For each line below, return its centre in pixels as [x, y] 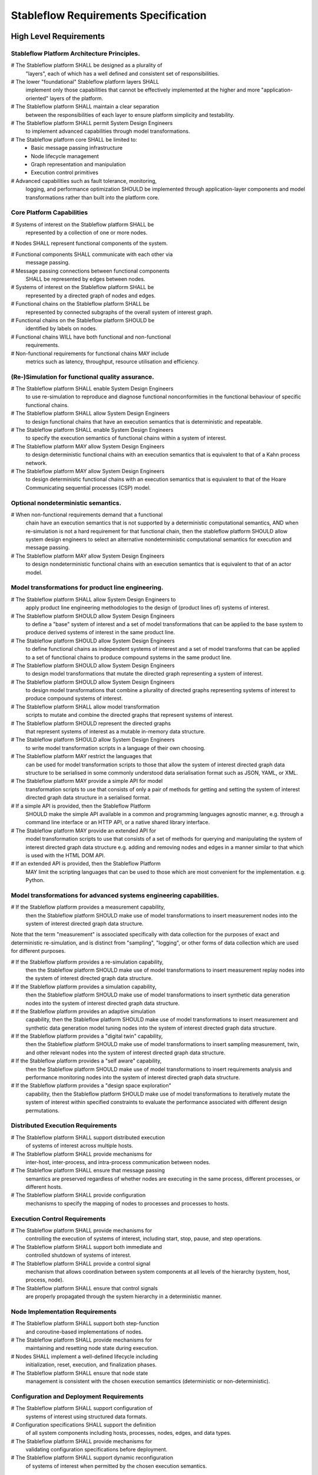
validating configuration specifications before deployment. [97, 1450]
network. [37, 463]
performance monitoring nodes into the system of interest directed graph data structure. [133, 1077]
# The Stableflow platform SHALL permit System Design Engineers [92, 123]
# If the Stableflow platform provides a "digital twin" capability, [87, 1036]
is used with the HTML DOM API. [65, 855]
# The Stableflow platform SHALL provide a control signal [81, 1263]
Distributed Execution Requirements [64, 1126]
